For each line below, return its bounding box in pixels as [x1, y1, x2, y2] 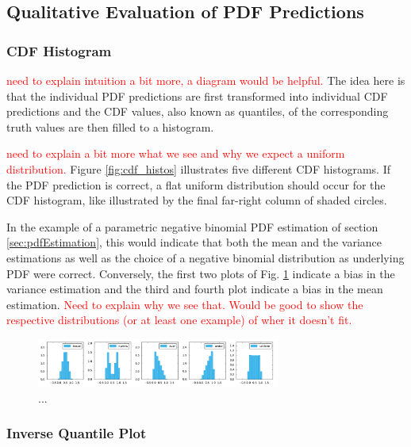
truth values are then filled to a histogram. [6, 118, 214, 135]
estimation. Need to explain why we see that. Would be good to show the [6, 296, 363, 312]
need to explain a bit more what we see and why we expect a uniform [6, 145, 345, 162]
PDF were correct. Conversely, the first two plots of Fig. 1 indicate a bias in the [6, 265, 395, 281]
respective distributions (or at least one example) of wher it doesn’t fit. [6, 311, 352, 328]
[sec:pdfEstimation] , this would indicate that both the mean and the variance [6, 234, 382, 250]
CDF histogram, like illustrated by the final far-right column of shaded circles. [6, 192, 387, 208]
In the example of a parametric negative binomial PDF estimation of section [6, 218, 378, 235]
